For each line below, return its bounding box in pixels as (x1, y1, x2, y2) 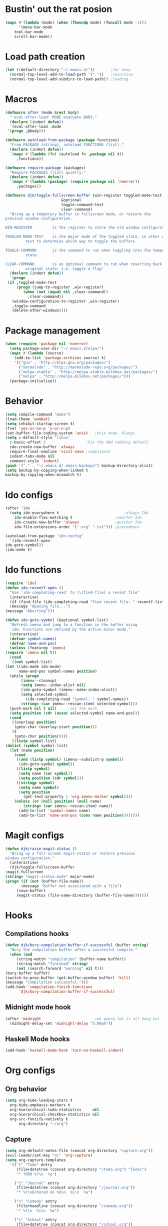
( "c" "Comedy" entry (14, 1199, 57, 1204)
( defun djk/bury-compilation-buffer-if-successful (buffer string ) (5, 942, 149, 948)
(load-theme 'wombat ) (5, 416, 50, 421)
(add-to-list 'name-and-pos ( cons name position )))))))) (18, 812, 140, 818)
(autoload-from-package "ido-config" (5, 533, 84, 538)
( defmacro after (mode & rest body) (5, 110, 79, 115)
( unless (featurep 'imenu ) (9, 645, 66, 650)
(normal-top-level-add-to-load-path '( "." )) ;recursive (9, 72, 133, 77)
